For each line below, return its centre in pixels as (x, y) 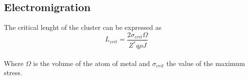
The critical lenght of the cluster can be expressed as (83, 27)
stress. (13, 72)
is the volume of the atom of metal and (92, 63)
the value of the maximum (206, 63)
